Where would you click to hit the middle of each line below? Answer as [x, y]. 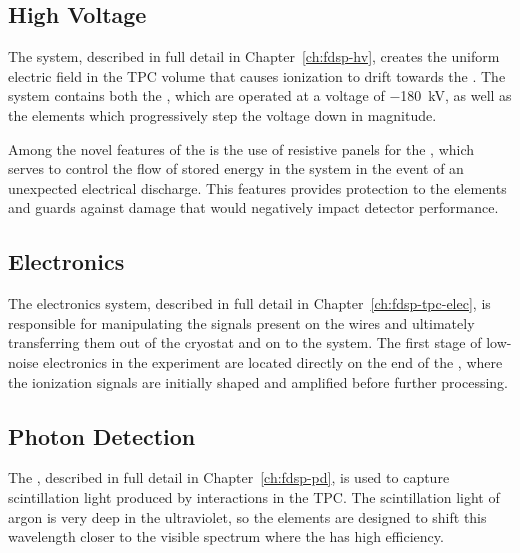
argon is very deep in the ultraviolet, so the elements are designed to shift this [247, 516]
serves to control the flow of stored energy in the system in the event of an [236, 168]
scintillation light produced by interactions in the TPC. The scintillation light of [254, 496]
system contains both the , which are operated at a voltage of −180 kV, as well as [260, 95]
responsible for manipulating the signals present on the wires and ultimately [241, 322]
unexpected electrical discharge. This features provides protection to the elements [257, 187]
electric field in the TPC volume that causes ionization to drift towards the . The [257, 75]
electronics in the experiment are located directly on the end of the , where [273, 361]
